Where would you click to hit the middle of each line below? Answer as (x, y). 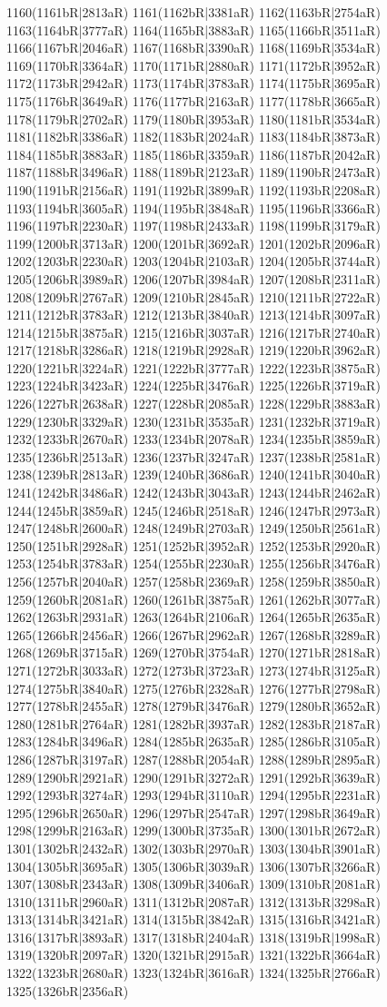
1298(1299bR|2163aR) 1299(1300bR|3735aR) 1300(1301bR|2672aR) (193, 830)
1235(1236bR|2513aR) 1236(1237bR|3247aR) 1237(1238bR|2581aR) (193, 456)
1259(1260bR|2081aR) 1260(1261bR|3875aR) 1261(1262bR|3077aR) (193, 599)
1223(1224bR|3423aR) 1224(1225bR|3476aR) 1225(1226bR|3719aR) (193, 385)
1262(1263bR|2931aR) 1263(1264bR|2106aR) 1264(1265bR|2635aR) (193, 617)
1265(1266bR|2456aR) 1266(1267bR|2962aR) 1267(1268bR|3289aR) (193, 634)
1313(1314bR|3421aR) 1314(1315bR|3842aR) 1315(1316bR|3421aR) (193, 919)
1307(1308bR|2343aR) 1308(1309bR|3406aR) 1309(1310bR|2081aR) (193, 884)
